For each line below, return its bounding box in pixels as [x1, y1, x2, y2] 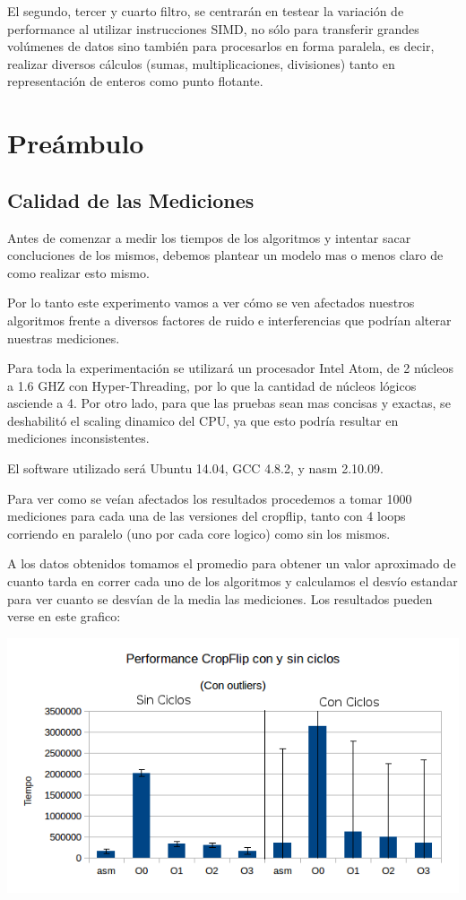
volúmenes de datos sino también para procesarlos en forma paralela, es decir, [7, 37, 435, 56]
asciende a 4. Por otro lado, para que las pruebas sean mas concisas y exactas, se [7, 394, 451, 412]
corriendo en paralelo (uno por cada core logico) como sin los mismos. [7, 524, 391, 542]
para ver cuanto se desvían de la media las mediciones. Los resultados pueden [7, 589, 433, 608]
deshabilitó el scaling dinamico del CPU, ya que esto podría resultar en [7, 411, 399, 429]
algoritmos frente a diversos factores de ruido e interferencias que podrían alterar [7, 310, 452, 329]
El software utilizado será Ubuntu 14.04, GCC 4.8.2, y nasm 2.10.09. [7, 459, 384, 478]
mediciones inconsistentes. [7, 428, 150, 447]
